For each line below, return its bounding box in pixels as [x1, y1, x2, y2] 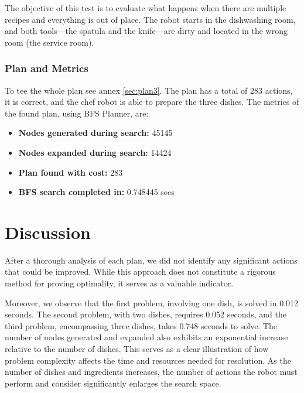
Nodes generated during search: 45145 [18, 127, 173, 139]
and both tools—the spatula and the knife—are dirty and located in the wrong [5, 25, 288, 37]
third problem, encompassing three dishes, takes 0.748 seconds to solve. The [5, 319, 278, 332]
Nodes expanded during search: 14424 [18, 146, 172, 158]
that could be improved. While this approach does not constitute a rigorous [5, 265, 276, 278]
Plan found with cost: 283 [18, 166, 123, 178]
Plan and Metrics [5, 61, 88, 76]
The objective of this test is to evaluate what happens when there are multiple [5, 2, 286, 13]
